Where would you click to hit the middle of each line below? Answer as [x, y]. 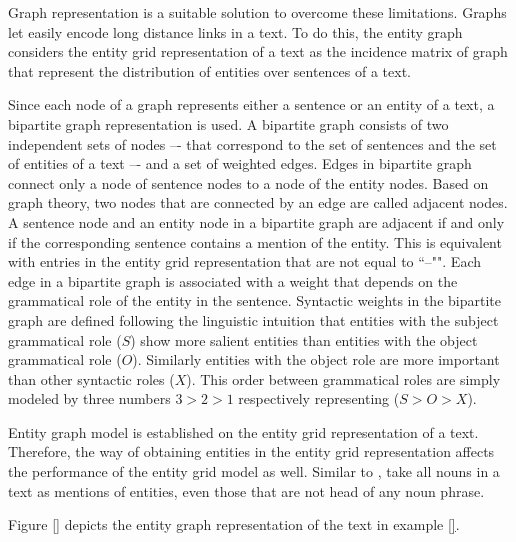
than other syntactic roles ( [91, 378]
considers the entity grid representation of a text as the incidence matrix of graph [258, 51]
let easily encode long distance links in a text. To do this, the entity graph [235, 31]
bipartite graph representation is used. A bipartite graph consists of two [228, 123]
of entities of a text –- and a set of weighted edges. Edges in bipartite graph [240, 163]
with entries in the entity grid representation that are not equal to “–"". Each [245, 261]
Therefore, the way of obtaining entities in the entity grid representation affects [251, 451]
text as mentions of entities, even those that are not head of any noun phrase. [246, 490]
